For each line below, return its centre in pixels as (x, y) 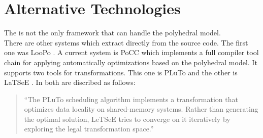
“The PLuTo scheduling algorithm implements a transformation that (131, 99)
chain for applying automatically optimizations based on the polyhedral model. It (131, 62)
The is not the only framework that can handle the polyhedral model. (112, 33)
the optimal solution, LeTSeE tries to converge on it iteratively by (127, 119)
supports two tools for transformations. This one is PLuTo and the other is (121, 72)
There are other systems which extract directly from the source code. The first (126, 42)
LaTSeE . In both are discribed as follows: (70, 82)
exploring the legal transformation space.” (89, 129)
